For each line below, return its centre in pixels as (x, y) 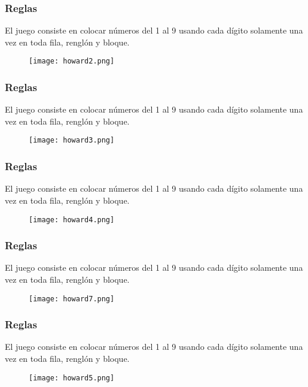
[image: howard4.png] (72, 220)
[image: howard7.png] (72, 299)
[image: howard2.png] (72, 61)
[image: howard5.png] (72, 378)
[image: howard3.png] (72, 140)
